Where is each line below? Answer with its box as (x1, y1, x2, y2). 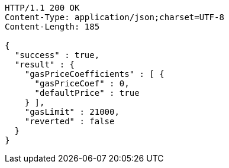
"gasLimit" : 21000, (24, 107, 120, 117)
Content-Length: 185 (5, 22, 100, 31)
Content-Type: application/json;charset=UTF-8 (5, 12, 224, 22)
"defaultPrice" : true (34, 88, 140, 98)
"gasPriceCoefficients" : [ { (24, 69, 165, 79)
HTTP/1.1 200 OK (5, 3, 80, 12)
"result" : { (14, 60, 75, 69)
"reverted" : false (24, 117, 115, 126)
